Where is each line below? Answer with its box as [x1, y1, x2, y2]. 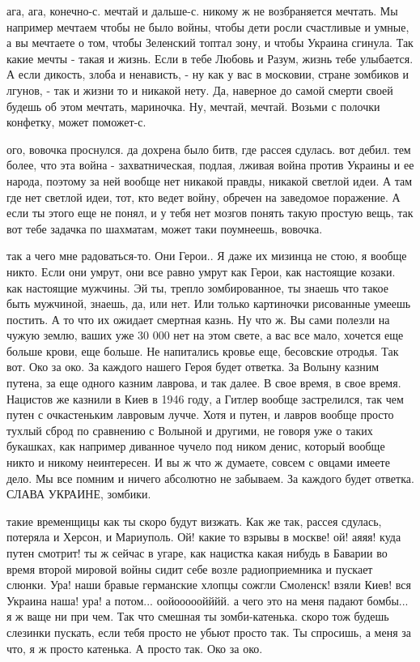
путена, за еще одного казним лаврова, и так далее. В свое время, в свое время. [6, 374, 401, 391]
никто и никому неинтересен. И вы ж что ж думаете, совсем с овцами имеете [6, 454, 390, 471]
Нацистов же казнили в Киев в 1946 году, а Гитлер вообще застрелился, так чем [6, 390, 404, 407]
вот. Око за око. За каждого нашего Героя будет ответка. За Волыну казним [6, 358, 380, 375]
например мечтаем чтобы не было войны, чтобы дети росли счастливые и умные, [6, 18, 409, 35]
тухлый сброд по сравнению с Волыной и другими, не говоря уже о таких [6, 421, 373, 438]
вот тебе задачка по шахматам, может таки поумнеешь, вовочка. [6, 220, 323, 237]
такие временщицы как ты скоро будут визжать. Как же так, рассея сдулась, [6, 512, 382, 529]
